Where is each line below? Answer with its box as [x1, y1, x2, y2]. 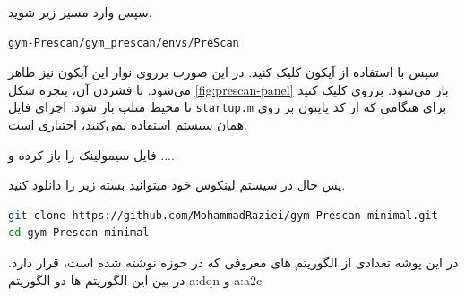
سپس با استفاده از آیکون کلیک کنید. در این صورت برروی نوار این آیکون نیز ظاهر [8, 63, 439, 81]
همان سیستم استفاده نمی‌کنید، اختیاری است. [8, 115, 247, 134]
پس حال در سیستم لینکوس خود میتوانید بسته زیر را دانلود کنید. [8, 175, 346, 194]
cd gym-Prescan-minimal [8, 226, 150, 240]
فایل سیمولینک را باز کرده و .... [8, 145, 175, 164]
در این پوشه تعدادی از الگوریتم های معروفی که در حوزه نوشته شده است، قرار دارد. [8, 253, 459, 271]
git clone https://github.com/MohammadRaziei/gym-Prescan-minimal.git [8, 208, 438, 222]
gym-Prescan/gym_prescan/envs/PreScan [8, 36, 239, 49]
